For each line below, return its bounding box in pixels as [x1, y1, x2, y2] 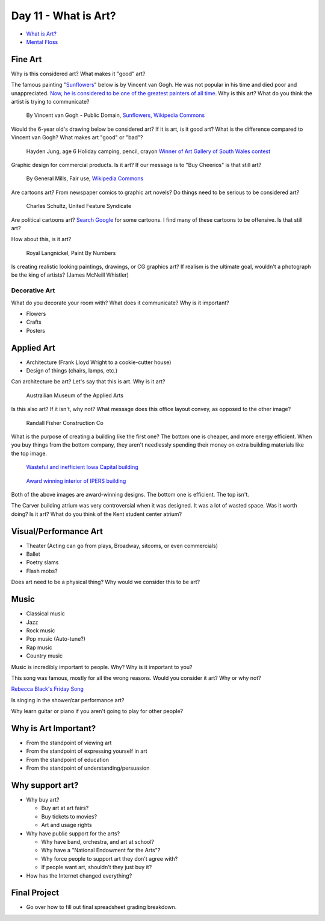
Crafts [26, 318, 42, 325]
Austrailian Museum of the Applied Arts [26, 392, 123, 399]
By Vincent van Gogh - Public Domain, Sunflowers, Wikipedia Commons [26, 112, 205, 119]
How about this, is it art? [11, 236, 72, 243]
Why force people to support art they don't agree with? [41, 855, 178, 862]
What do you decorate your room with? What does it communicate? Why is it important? [11, 299, 229, 306]
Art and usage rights [41, 822, 93, 829]
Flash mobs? [26, 567, 58, 574]
